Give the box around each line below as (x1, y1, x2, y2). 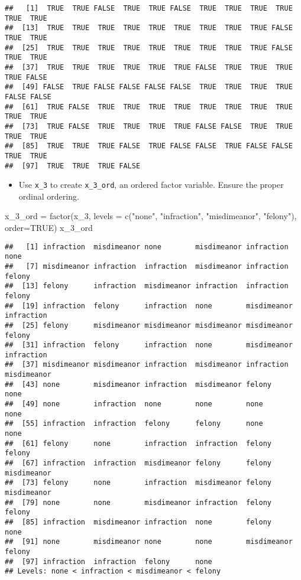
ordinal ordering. (18, 190, 79, 202)
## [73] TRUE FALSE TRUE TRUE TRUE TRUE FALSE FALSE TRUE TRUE (5, 122, 293, 131)
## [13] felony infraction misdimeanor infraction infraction (5, 282, 289, 291)
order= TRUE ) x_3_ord (5, 221, 93, 233)
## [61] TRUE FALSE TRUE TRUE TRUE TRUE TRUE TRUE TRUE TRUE (5, 102, 293, 111)
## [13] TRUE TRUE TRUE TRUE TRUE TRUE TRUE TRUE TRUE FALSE (5, 24, 293, 32)
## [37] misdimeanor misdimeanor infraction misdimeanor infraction (5, 360, 289, 369)
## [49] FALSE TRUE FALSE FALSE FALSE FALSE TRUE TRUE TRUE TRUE (5, 83, 293, 92)
